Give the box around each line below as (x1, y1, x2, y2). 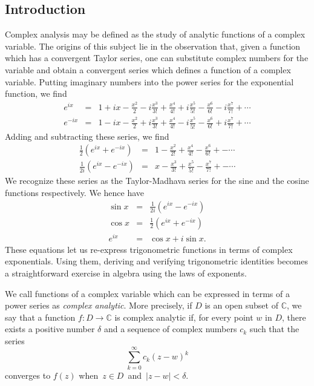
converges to (5, 368, 51, 381)
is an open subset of (204, 299, 278, 312)
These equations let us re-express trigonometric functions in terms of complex (5, 243, 293, 255)
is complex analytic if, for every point (114, 310, 253, 323)
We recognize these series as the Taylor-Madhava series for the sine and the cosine (5, 174, 309, 187)
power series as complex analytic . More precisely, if (5, 299, 192, 312)
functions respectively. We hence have (5, 186, 145, 198)
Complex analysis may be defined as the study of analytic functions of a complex (5, 28, 306, 41)
